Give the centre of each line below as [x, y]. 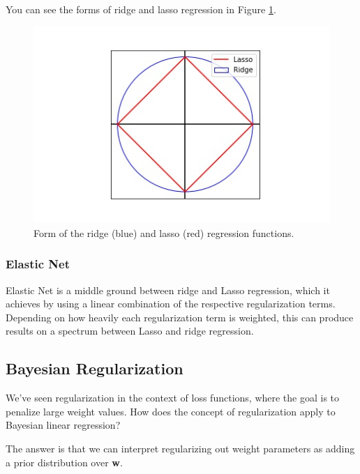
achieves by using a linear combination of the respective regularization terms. [171, 304]
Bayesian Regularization [95, 368]
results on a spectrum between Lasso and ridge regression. [130, 331]
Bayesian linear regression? [63, 425]
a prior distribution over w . [64, 462]
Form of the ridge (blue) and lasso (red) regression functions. [164, 232]
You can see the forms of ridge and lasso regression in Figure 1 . [141, 9]
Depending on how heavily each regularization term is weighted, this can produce [180, 317]
